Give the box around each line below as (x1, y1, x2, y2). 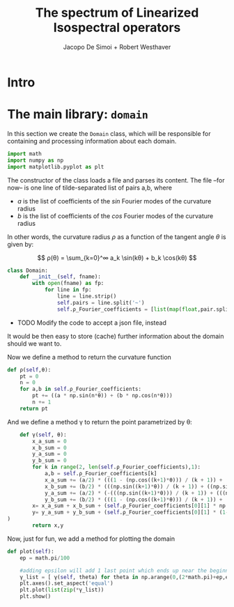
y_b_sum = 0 (32, 457, 68, 464)
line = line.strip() (56, 293, 117, 300)
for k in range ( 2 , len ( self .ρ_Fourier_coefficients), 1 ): (32, 463, 201, 471)
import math (7, 150, 42, 157)
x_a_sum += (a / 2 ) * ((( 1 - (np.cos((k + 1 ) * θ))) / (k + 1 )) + (44, 476, 223, 484)
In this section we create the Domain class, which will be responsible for (7, 129, 211, 137)
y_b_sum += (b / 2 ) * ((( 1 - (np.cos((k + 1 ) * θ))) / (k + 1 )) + (44, 496, 223, 503)
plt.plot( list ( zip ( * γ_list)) (19, 587, 104, 594)
